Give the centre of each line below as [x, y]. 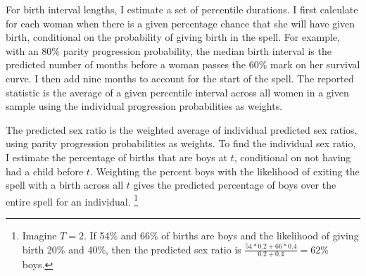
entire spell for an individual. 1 [72, 200]
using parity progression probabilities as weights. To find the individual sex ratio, [181, 143]
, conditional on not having [292, 157]
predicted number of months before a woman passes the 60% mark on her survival [183, 64]
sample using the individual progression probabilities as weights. [144, 106]
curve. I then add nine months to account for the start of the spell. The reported [180, 78]
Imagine [39, 235]
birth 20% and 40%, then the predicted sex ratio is [132, 249]
